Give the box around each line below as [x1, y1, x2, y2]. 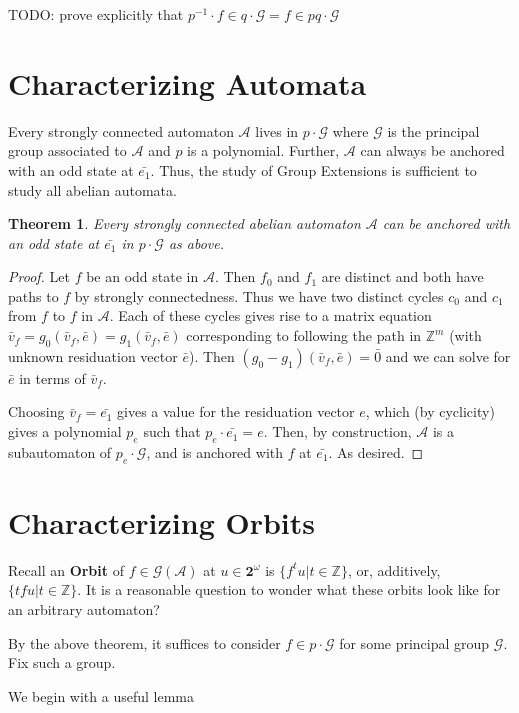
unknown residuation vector [8, 345, 178, 366]
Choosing [8, 401, 65, 422]
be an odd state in [86, 266, 199, 287]
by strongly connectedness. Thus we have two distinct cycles [74, 285, 444, 306]
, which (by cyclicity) [365, 401, 495, 422]
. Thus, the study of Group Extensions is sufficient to [150, 159, 477, 180]
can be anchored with [382, 213, 511, 234]
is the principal [387, 120, 480, 141]
